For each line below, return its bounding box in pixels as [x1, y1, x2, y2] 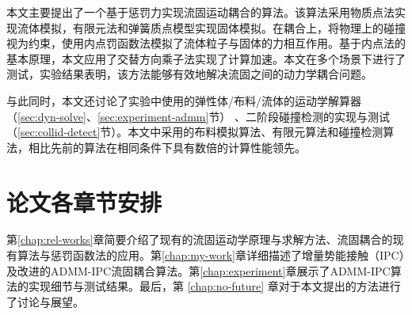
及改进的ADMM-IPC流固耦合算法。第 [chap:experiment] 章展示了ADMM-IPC [6, 262, 391, 279]
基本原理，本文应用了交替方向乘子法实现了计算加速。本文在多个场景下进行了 [6, 50, 406, 66]
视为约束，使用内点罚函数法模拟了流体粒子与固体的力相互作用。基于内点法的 [6, 35, 406, 51]
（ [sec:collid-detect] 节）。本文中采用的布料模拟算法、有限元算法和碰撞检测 [6, 123, 383, 140]
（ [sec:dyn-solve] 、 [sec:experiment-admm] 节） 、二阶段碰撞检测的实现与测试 [6, 108, 391, 124]
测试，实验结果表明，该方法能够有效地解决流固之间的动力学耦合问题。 [6, 66, 372, 82]
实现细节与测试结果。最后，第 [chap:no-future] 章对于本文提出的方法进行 [28, 278, 401, 294]
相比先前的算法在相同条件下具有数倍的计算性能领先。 [28, 139, 306, 155]
